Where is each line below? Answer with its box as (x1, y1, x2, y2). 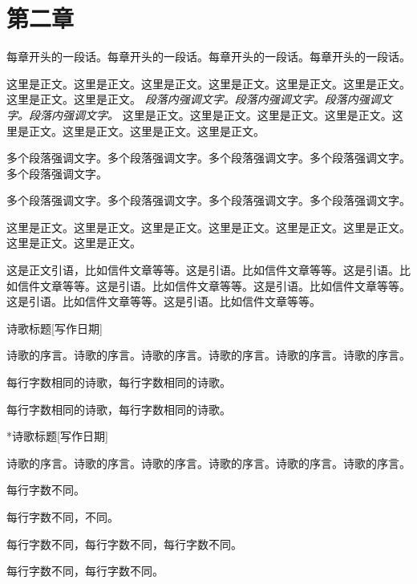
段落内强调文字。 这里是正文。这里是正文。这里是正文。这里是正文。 (28, 106, 392, 123)
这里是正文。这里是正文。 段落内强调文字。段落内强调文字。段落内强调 (6, 91, 381, 107)
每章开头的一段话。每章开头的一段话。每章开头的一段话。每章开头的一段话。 (6, 48, 411, 65)
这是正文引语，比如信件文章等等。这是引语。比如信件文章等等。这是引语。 (6, 262, 399, 278)
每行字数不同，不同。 (6, 509, 119, 525)
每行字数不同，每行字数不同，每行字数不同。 (6, 535, 242, 552)
